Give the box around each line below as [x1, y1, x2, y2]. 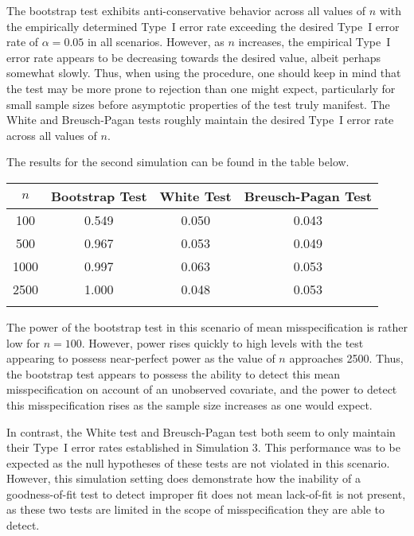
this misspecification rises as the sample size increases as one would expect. [6, 396, 373, 413]
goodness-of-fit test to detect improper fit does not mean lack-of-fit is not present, [6, 485, 406, 502]
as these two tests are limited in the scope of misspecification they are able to [6, 501, 385, 518]
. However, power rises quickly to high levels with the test [81, 334, 364, 351]
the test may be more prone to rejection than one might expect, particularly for [6, 80, 396, 96]
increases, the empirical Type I [238, 33, 391, 50]
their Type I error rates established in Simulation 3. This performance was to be [6, 439, 400, 456]
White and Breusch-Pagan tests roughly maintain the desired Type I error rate [6, 111, 394, 128]
